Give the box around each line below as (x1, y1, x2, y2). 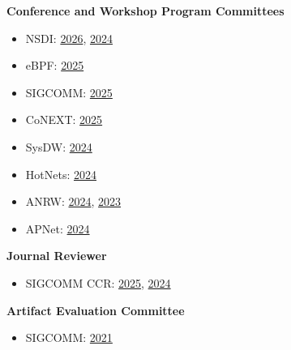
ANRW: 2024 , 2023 (25, 193, 122, 210)
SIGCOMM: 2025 (25, 83, 113, 100)
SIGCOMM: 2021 (25, 329, 113, 346)
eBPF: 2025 (25, 57, 84, 74)
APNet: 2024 (25, 220, 90, 237)
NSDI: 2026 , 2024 (25, 29, 113, 46)
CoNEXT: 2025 (25, 111, 103, 128)
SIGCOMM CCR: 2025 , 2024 (25, 274, 171, 291)
